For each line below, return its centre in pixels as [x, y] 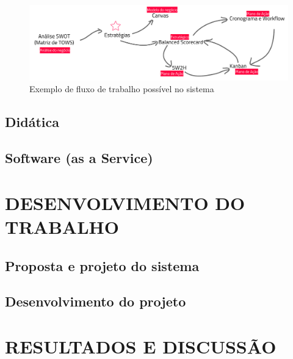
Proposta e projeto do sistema [102, 265]
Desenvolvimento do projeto [96, 301]
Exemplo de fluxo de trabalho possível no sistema [122, 89]
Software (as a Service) [79, 158]
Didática [32, 122]
